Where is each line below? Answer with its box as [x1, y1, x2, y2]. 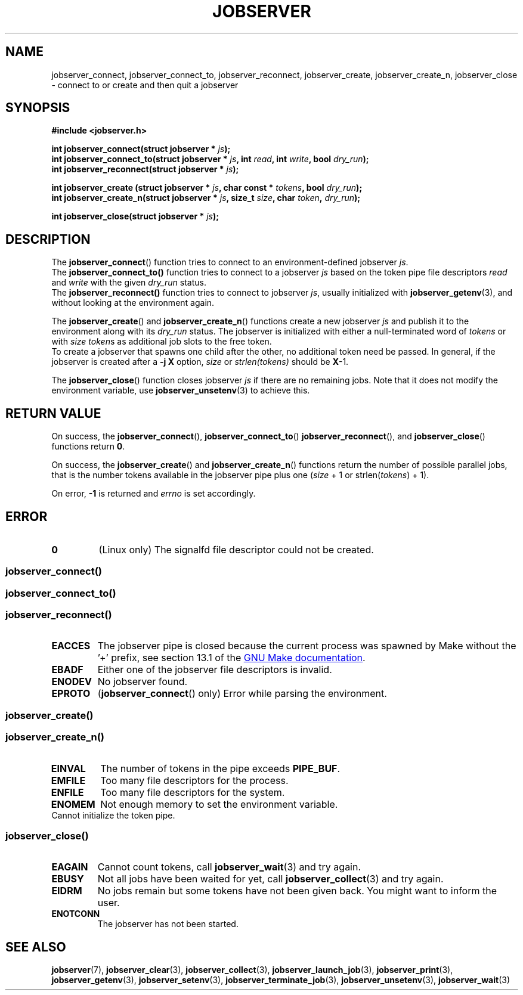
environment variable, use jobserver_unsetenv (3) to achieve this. [51, 385, 310, 396]
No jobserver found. [97, 675, 188, 688]
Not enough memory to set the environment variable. [100, 798, 338, 810]
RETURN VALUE [5, 405, 101, 421]
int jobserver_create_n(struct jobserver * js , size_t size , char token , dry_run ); [51, 193, 361, 203]
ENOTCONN [51, 909, 100, 919]
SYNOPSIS [5, 100, 70, 116]
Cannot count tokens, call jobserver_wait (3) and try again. [97, 861, 361, 873]
